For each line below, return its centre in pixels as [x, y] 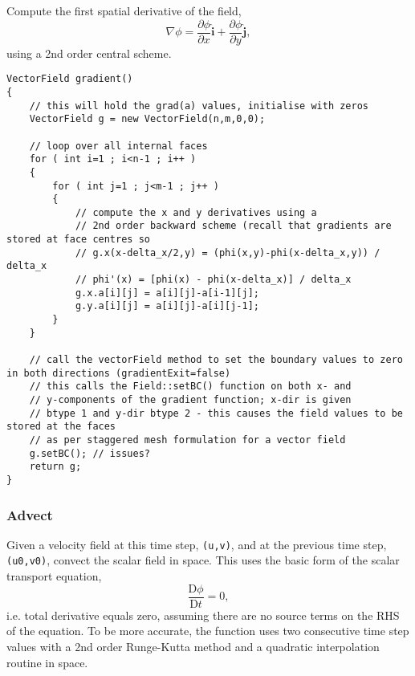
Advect [30, 514]
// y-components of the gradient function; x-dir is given [190, 400]
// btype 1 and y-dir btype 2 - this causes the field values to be [216, 413]
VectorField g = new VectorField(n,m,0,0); [147, 119]
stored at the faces [61, 427]
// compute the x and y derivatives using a [196, 212]
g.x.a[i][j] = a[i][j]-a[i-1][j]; [167, 293]
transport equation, [54, 576]
